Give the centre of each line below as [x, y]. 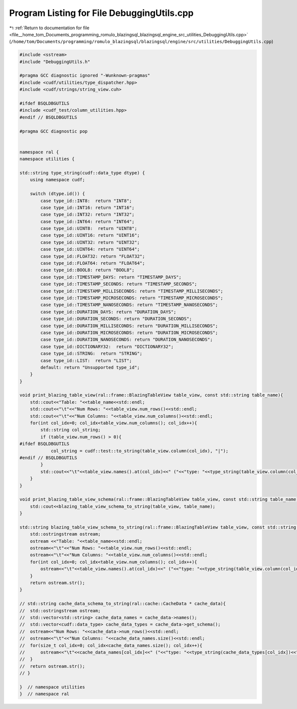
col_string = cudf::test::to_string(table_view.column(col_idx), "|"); [140, 451]
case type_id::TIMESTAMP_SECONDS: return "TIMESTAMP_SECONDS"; [119, 284]
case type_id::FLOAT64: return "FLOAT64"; [93, 263]
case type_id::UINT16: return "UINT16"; [90, 235]
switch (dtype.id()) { [57, 194]
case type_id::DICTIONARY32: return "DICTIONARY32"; [107, 347]
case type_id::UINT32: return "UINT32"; [90, 242]
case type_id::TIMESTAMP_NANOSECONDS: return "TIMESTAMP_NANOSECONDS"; [129, 305]
